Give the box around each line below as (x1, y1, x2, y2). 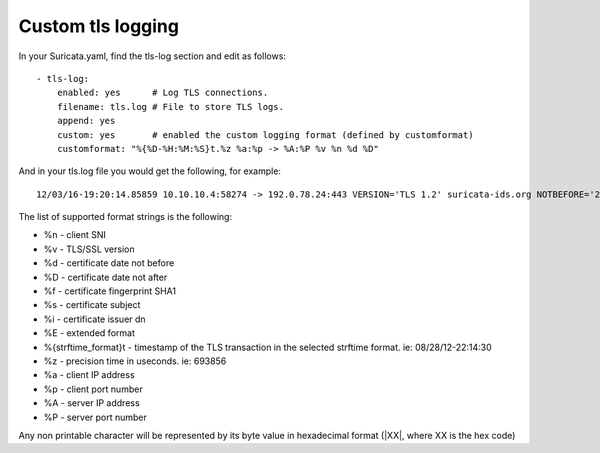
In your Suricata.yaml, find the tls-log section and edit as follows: (18, 50, 287, 62)
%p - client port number (43, 383, 144, 395)
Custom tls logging (18, 15, 180, 37)
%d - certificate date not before (43, 257, 175, 269)
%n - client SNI (43, 229, 107, 241)
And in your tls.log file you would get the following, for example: (18, 165, 282, 177)
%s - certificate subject (43, 299, 141, 311)
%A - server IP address (43, 397, 140, 409)
